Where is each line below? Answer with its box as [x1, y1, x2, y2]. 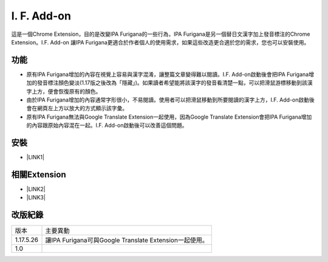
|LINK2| [26, 185, 46, 193]
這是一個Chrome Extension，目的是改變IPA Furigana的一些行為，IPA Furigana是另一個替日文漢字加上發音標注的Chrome [11, 30, 310, 38]
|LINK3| [26, 194, 46, 201]
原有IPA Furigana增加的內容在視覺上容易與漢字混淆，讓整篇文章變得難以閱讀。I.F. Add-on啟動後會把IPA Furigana [26, 71, 309, 78]
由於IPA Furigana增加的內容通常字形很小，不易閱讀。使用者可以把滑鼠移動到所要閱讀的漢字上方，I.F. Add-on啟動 [26, 96, 310, 103]
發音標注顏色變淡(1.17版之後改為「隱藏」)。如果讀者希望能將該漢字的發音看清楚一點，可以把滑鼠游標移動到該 [36, 79, 308, 86]
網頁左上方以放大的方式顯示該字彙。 [36, 105, 128, 112]
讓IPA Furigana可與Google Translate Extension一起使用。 [45, 236, 209, 244]
